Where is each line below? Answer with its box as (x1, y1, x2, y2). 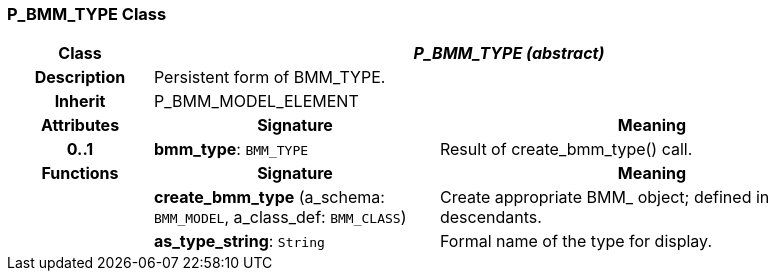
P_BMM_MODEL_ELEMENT (153, 91, 359, 112)
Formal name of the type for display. (439, 231, 713, 252)
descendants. (439, 207, 542, 228)
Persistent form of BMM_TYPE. (153, 67, 386, 88)
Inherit (54, 91, 106, 112)
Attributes (40, 115, 120, 136)
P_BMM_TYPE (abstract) (413, 43, 605, 64)
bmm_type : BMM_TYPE (153, 139, 309, 160)
